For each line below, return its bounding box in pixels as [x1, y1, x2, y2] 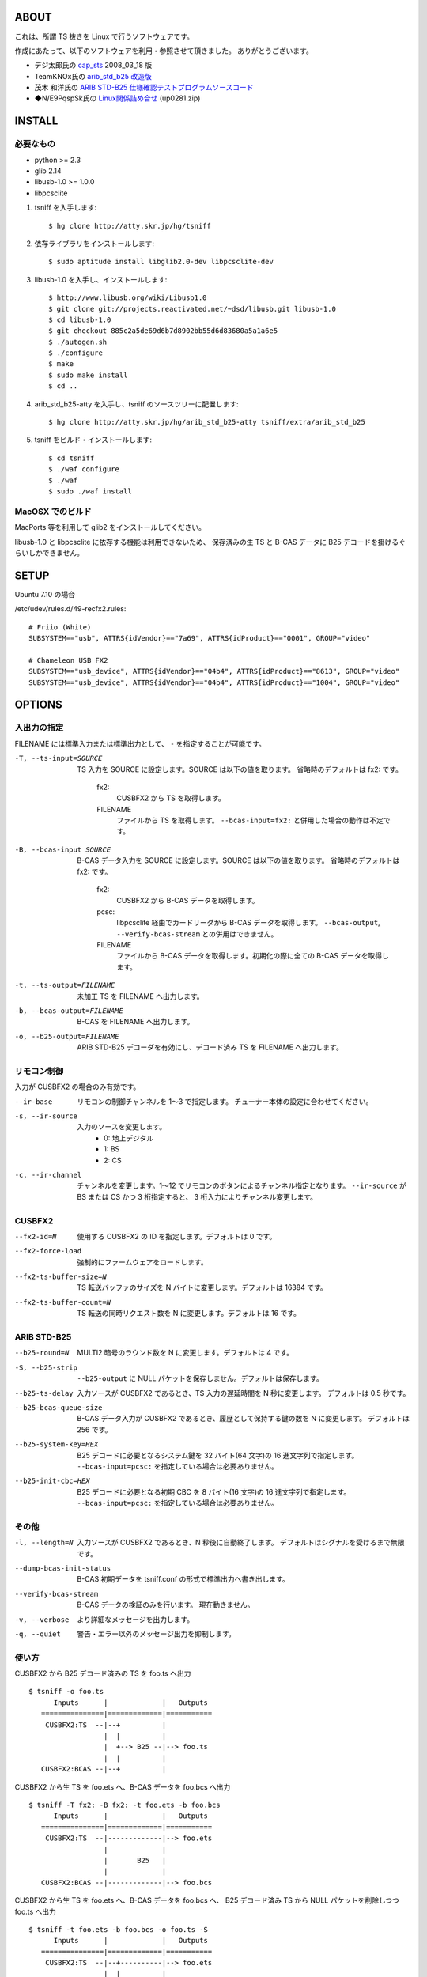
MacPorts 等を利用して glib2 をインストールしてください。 [14, 523, 206, 532]
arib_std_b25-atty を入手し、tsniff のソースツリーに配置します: [34, 399, 239, 409]
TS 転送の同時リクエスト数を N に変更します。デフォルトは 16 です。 [77, 1309, 300, 1318]
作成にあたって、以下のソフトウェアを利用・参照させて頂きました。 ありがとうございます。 [14, 46, 314, 55]
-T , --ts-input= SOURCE [14, 754, 103, 763]
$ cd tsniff [48, 453, 95, 463]
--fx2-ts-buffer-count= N [14, 1298, 111, 1306]
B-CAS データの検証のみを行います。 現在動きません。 [77, 1600, 255, 1609]
